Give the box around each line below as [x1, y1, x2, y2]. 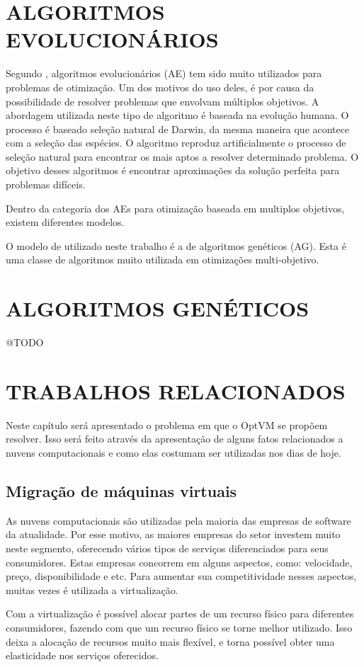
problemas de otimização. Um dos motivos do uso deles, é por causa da [6, 79, 314, 94]
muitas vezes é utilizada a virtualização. [6, 582, 178, 597]
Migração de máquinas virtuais [6, 480, 237, 502]
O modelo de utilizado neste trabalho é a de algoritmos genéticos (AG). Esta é [6, 238, 346, 253]
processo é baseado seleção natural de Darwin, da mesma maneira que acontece [6, 121, 350, 136]
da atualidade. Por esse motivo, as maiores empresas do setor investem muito [6, 527, 341, 542]
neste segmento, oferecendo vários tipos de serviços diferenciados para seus [6, 541, 329, 556]
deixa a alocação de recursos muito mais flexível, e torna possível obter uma [6, 634, 335, 649]
